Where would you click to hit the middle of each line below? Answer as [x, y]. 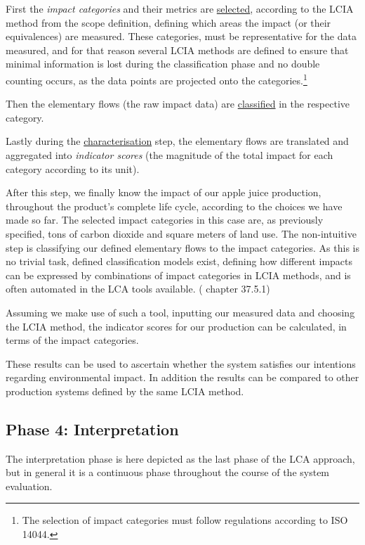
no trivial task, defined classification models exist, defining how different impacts [179, 261]
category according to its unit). [73, 168]
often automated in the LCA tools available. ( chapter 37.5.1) [138, 289]
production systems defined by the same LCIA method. [125, 391]
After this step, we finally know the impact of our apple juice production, [164, 192]
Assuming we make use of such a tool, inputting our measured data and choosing [180, 312]
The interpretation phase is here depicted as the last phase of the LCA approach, [180, 458]
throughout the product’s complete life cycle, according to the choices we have [174, 206]
